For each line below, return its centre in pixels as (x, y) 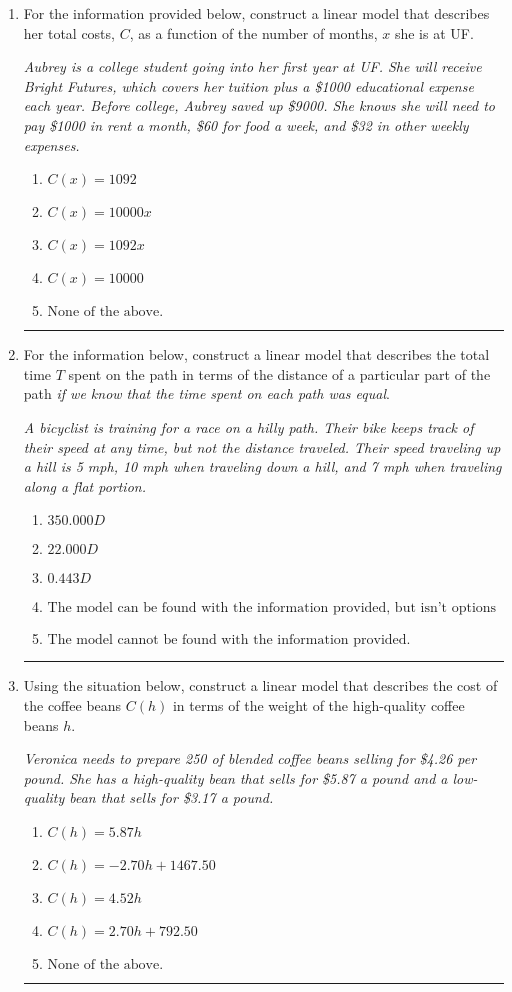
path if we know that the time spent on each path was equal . (206, 393)
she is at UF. (434, 32)
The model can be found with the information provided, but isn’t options (272, 608)
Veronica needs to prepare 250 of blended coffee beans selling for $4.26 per (250, 758)
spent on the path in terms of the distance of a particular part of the (279, 373)
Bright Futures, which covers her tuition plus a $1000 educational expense (248, 85)
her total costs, (69, 32)
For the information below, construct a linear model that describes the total (256, 354)
